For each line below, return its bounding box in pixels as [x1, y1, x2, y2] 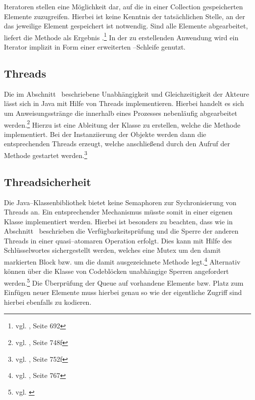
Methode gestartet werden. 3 [4, 149, 87, 160]
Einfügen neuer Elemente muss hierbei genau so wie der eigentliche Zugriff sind [4, 287, 242, 297]
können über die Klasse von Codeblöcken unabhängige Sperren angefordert [4, 266, 229, 276]
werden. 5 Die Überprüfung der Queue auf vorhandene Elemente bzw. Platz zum [4, 276, 244, 288]
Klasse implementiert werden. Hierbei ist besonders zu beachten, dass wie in [4, 216, 233, 226]
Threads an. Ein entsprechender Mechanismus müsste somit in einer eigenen [4, 207, 232, 217]
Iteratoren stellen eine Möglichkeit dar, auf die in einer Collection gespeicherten [4, 1, 243, 11]
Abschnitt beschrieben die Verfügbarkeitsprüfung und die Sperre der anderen [4, 226, 239, 236]
